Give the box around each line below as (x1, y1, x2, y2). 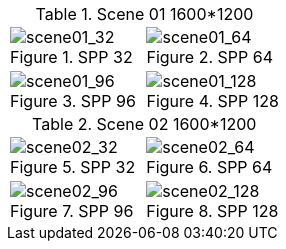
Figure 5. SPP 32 (10, 157, 136, 177)
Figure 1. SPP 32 (10, 47, 133, 67)
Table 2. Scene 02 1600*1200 (32, 114, 257, 134)
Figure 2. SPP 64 (146, 47, 273, 67)
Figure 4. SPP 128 (146, 91, 279, 111)
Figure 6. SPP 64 (146, 157, 273, 177)
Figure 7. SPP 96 (10, 201, 134, 221)
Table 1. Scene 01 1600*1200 (35, 4, 254, 24)
